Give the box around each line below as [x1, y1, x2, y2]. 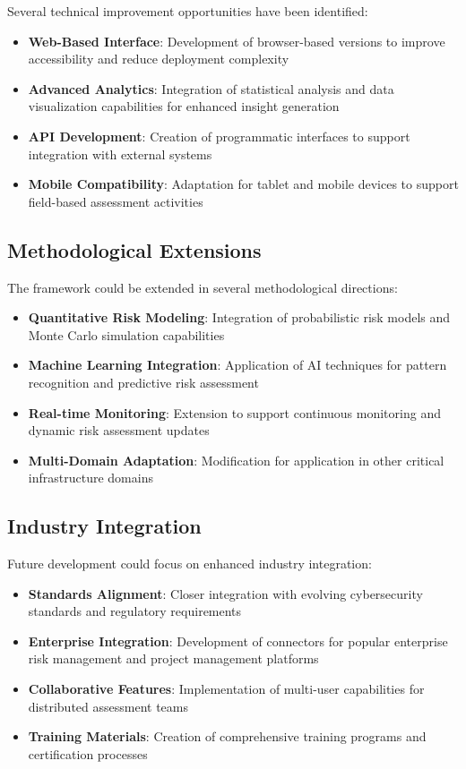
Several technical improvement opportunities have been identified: [7, 2, 368, 20]
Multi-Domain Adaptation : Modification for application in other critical [28, 450, 444, 469]
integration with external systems [28, 144, 212, 163]
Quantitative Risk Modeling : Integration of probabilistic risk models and [28, 308, 451, 327]
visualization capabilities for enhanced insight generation [28, 97, 340, 115]
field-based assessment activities [28, 192, 203, 210]
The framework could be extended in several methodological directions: [7, 278, 398, 296]
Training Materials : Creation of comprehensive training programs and [28, 727, 427, 746]
